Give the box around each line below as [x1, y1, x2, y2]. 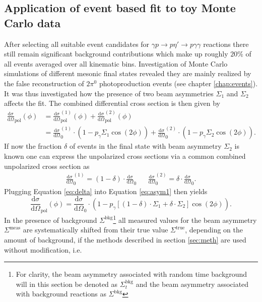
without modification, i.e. [4, 244, 82, 255]
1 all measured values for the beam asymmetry [113, 213, 257, 225]
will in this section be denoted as [16, 278, 118, 289]
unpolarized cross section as [4, 160, 90, 171]
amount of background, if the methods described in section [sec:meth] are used [4, 234, 246, 245]
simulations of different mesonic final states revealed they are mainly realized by [4, 68, 251, 79]
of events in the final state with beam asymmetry [69, 141, 222, 151]
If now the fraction [4, 141, 62, 151]
